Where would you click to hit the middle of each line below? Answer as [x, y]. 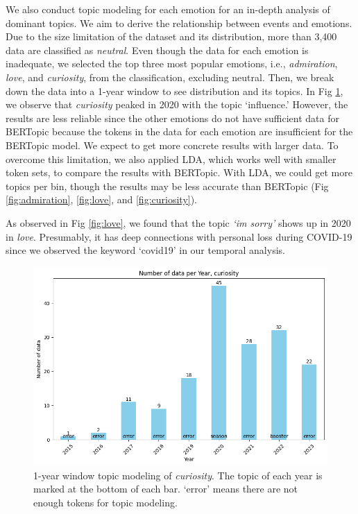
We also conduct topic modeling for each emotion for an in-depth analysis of [168, 9]
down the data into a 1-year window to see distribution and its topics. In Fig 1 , [174, 91]
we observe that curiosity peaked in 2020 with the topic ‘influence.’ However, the [177, 104]
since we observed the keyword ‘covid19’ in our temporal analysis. [145, 250]
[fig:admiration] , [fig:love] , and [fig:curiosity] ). [102, 199]
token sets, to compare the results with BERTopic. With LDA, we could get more [179, 172]
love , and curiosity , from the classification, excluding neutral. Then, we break [170, 77]
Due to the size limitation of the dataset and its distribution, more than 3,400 [171, 36]
